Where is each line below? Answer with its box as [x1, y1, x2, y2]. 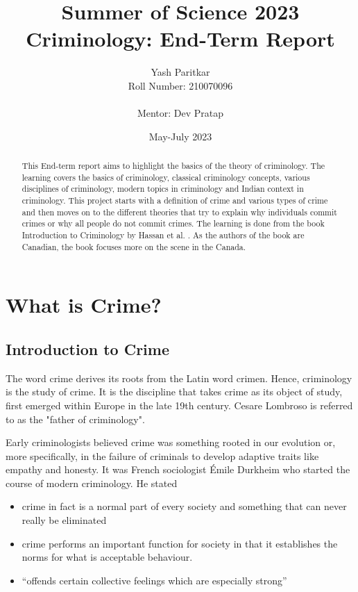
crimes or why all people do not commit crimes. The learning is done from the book [22, 217, 325, 229]
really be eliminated [22, 513, 107, 527]
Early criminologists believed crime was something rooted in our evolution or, [6, 435, 336, 450]
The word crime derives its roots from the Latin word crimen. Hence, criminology [6, 370, 352, 385]
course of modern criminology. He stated [6, 475, 178, 490]
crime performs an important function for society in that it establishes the [22, 536, 338, 550]
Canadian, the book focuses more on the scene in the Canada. [22, 240, 246, 252]
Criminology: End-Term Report [26, 24, 335, 53]
